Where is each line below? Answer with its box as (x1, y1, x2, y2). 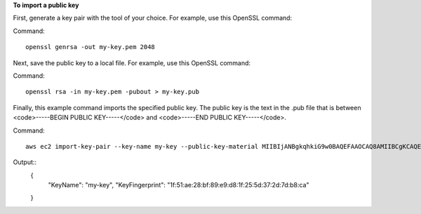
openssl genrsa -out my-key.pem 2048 (25, 43, 156, 51)
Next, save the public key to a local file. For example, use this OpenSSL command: (13, 58, 251, 67)
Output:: (13, 158, 37, 166)
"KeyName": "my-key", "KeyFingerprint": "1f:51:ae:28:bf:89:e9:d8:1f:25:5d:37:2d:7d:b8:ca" (48, 181, 309, 189)
